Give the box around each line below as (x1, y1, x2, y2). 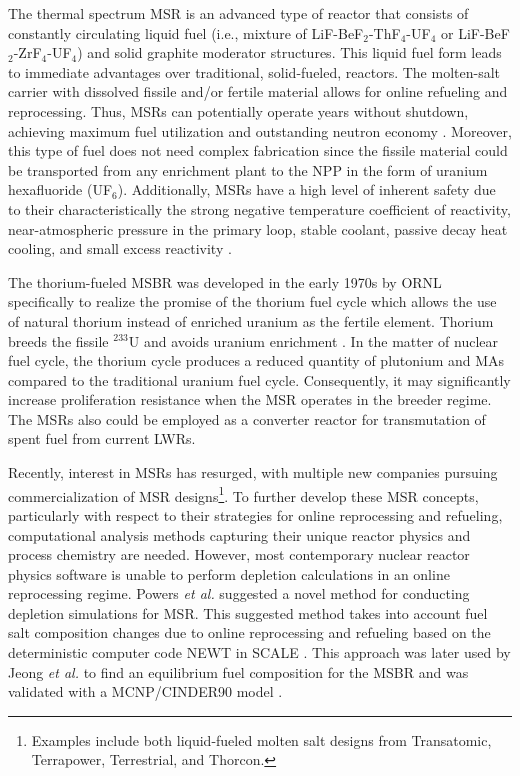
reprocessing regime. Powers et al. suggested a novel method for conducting (8, 583, 470, 604)
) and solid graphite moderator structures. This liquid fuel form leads (77, 42, 502, 63)
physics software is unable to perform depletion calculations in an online (8, 563, 450, 584)
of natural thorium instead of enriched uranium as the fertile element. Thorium (8, 310, 494, 331)
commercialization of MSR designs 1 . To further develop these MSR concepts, (8, 482, 479, 506)
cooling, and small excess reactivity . (8, 238, 232, 259)
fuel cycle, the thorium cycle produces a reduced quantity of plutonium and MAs (8, 350, 505, 371)
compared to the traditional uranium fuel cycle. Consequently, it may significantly (8, 369, 511, 390)
